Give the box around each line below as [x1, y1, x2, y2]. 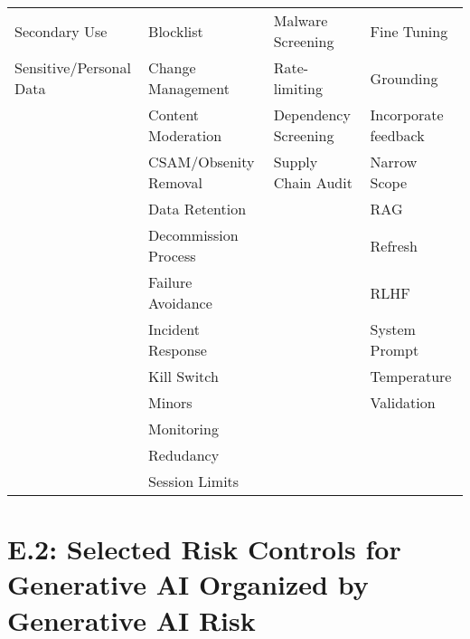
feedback [370, 125, 425, 146]
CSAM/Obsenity [148, 151, 255, 172]
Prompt [370, 339, 419, 360]
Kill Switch [148, 366, 219, 386]
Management [148, 78, 230, 99]
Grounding [370, 67, 438, 89]
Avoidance [148, 292, 212, 313]
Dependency [273, 104, 351, 125]
